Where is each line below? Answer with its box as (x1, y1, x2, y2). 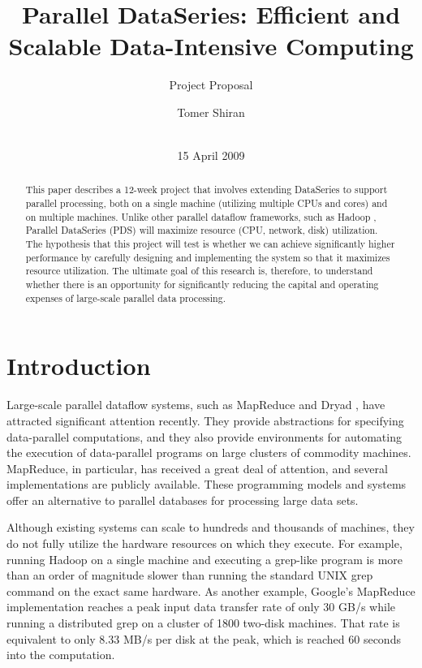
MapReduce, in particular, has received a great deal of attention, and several (6, 459, 388, 476)
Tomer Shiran (177, 103, 245, 120)
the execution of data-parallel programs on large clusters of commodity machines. (6, 444, 411, 461)
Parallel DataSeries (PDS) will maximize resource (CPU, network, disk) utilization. (25, 223, 378, 237)
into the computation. (6, 646, 115, 663)
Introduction (6, 349, 151, 382)
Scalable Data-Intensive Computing (8, 29, 414, 62)
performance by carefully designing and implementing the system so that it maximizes (25, 250, 390, 264)
